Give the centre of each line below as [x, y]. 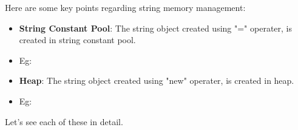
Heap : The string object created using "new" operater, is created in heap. [157, 80]
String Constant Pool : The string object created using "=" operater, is [156, 28]
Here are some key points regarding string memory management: [125, 7]
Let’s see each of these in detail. [64, 121]
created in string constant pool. [77, 40]
